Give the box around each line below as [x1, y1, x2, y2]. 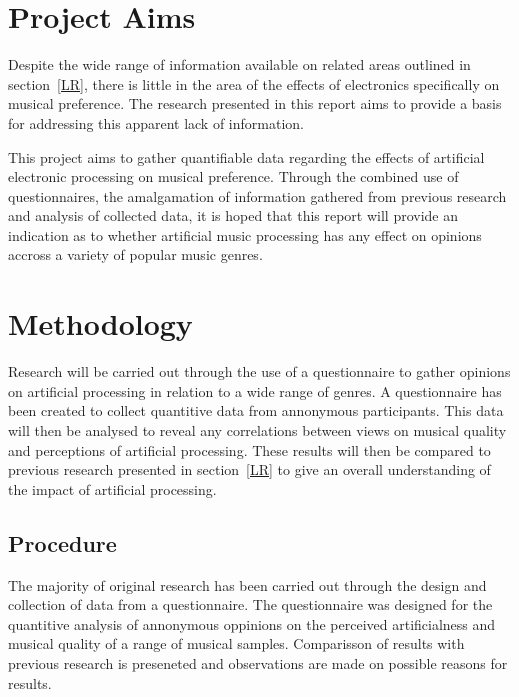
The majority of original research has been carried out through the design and [8, 574, 487, 595]
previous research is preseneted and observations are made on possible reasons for [8, 652, 508, 673]
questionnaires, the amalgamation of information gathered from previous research [8, 185, 507, 206]
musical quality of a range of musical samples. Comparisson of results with [8, 633, 465, 654]
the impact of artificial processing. [8, 478, 217, 499]
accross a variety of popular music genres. [8, 244, 263, 265]
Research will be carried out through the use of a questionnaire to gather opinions [8, 361, 511, 382]
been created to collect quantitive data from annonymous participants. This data [8, 400, 504, 421]
